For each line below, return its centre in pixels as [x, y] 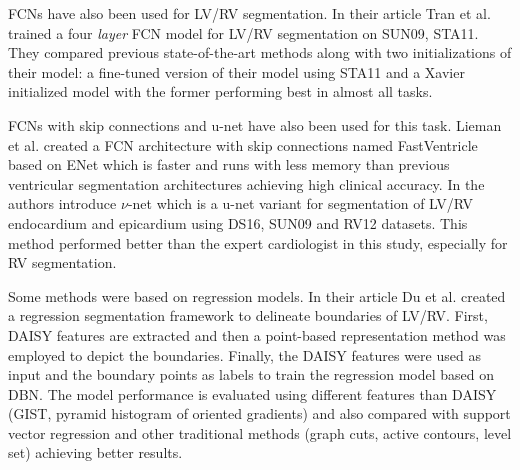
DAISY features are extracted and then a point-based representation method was [257, 334]
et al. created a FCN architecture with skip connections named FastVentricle [243, 144]
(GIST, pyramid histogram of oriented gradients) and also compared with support [259, 413]
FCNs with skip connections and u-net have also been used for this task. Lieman [255, 124]
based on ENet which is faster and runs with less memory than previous [229, 164]
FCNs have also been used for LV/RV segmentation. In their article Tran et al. [249, 13]
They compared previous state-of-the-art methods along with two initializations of [260, 52]
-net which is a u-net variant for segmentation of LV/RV [300, 203]
